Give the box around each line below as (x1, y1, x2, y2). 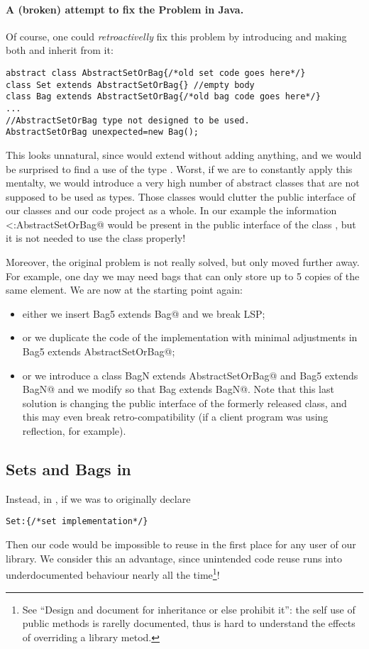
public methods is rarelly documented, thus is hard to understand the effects (22, 616, 356, 631)
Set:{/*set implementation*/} (6, 516, 148, 527)
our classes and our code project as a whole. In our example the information (6, 203, 337, 218)
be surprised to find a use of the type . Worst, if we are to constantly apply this (6, 161, 353, 176)
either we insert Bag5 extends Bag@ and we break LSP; (22, 306, 265, 321)
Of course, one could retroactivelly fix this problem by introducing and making (6, 28, 347, 43)
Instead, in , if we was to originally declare (6, 491, 191, 506)
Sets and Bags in (6, 458, 131, 479)
